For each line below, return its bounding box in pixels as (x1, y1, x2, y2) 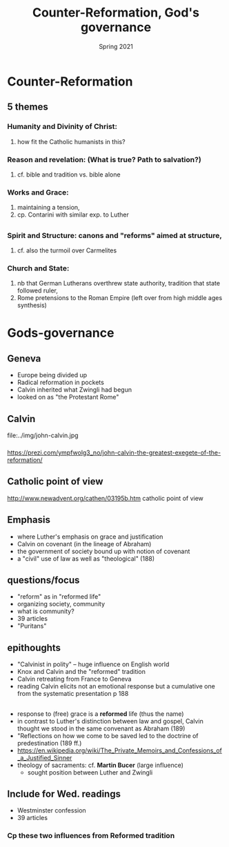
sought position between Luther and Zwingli (27, 768, 153, 777)
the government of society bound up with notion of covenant (17, 547, 190, 555)
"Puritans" (17, 622, 47, 630)
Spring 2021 (99, 42, 133, 50)
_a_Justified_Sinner (17, 753, 72, 761)
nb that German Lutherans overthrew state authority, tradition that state (17, 279, 221, 288)
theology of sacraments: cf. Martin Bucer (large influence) (17, 761, 184, 769)
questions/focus (7, 575, 80, 586)
